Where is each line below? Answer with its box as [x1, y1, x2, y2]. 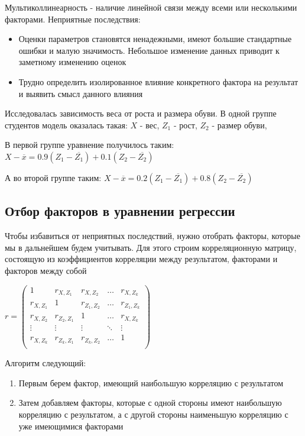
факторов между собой [5, 264, 87, 276]
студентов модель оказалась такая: [5, 118, 128, 131]
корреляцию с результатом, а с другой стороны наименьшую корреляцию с [18, 408, 288, 420]
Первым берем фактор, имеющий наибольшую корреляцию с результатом [18, 376, 284, 389]
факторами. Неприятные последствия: [5, 12, 141, 25]
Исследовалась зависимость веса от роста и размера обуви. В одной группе [5, 107, 277, 120]
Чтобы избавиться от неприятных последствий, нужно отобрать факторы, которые [5, 230, 300, 242]
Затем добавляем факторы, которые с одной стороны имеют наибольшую [18, 396, 282, 409]
